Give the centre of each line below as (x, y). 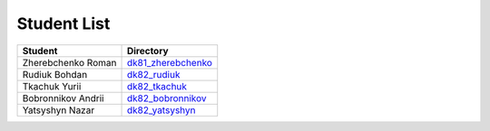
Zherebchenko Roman (69, 62)
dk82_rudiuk (153, 74)
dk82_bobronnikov (167, 98)
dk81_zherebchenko (170, 62)
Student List (64, 23)
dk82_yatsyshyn (161, 110)
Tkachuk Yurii (52, 86)
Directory (147, 51)
